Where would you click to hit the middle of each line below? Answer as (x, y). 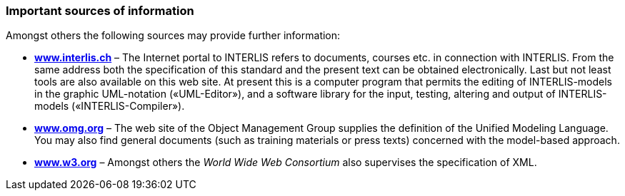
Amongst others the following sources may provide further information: (173, 36)
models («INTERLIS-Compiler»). (110, 106)
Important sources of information (100, 11)
